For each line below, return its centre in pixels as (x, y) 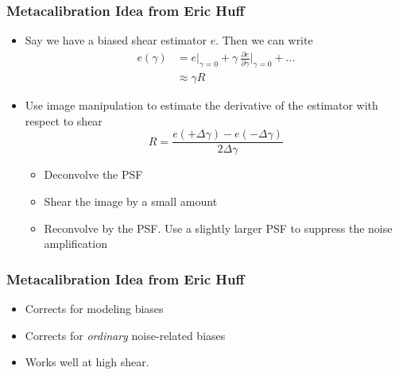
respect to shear (64, 120)
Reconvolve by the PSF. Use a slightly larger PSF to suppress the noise (218, 228)
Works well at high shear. (87, 362)
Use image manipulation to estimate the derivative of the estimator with (201, 105)
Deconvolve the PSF (93, 174)
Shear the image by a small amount (131, 201)
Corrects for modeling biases (94, 309)
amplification (76, 244)
